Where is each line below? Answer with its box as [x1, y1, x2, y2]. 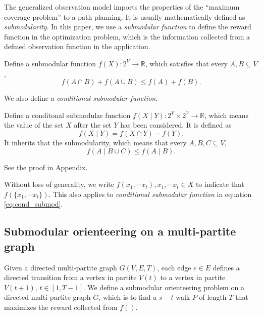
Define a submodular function [4, 58, 96, 68]
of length [199, 292, 227, 302]
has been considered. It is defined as [120, 120, 232, 130]
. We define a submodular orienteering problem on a [83, 282, 244, 292]
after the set [74, 120, 112, 130]
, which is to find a [98, 292, 157, 302]
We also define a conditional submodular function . [4, 93, 158, 103]
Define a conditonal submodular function [4, 109, 131, 120]
